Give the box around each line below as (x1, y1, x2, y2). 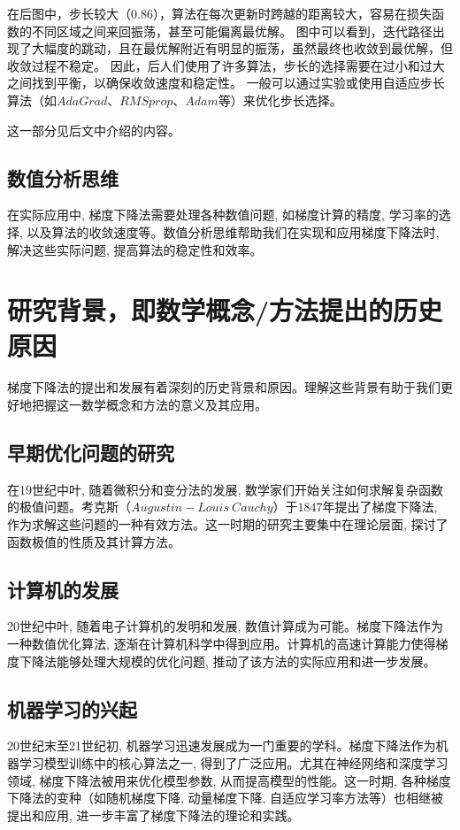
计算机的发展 (7, 575, 119, 603)
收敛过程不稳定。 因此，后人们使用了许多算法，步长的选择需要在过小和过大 (7, 56, 445, 74)
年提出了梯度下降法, (322, 497, 438, 516)
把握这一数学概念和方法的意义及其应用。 (31, 396, 267, 414)
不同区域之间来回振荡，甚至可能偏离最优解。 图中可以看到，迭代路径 (31, 21, 433, 40)
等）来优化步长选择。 (218, 90, 342, 109)
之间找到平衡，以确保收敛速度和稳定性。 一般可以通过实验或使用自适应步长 (7, 73, 445, 92)
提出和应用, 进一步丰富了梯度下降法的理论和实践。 (7, 805, 300, 824)
